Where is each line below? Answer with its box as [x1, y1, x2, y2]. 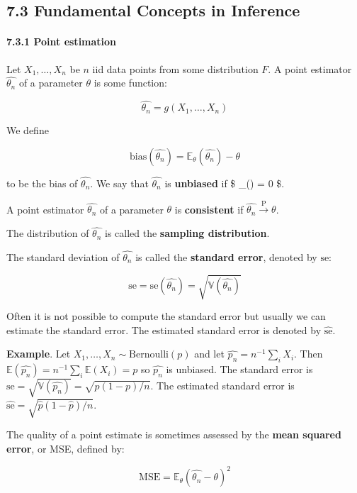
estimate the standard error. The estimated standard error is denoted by [6, 322, 322, 337]
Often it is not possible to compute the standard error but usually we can [6, 309, 326, 323]
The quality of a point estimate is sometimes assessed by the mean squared [6, 427, 341, 442]
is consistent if [174, 201, 244, 216]
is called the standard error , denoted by [135, 250, 317, 265]
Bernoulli [129, 350, 169, 360]
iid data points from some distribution [92, 61, 259, 76]
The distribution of [6, 226, 89, 240]
